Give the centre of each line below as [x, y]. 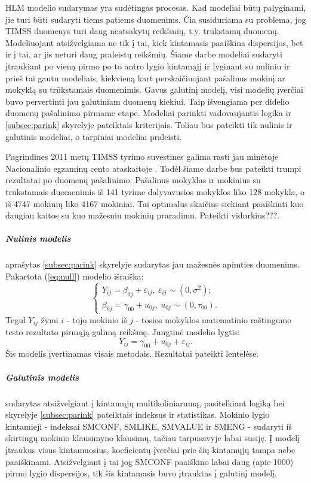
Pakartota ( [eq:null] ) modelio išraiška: [75, 276]
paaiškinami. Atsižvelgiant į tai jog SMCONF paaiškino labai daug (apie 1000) [150, 461]
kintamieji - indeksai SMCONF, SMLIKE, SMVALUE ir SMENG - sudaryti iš [149, 426]
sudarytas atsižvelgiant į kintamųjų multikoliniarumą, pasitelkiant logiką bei [145, 402]
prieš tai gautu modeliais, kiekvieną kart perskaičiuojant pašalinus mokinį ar [145, 78]
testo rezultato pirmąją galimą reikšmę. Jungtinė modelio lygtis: [123, 332]
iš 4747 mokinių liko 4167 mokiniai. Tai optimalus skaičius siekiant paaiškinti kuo [155, 203]
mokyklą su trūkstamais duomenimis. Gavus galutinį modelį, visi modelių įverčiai [154, 89]
